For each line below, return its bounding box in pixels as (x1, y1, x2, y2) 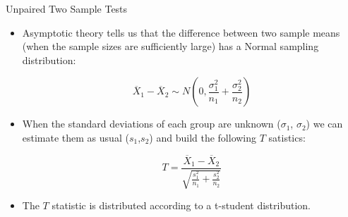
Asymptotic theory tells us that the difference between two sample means (22, 25, 340, 39)
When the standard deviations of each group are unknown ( (22, 116, 281, 131)
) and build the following (149, 130, 257, 144)
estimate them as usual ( (22, 130, 129, 144)
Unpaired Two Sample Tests (6, 1, 128, 15)
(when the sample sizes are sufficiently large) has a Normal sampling (22, 39, 319, 54)
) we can (306, 116, 343, 131)
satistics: (268, 130, 306, 144)
